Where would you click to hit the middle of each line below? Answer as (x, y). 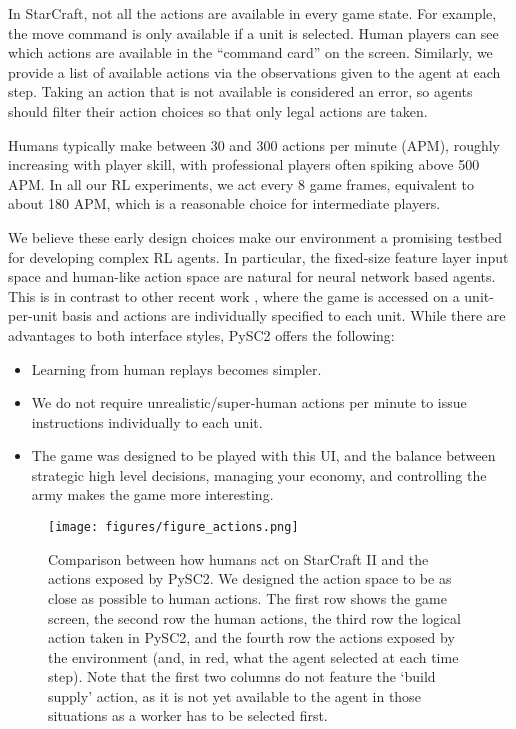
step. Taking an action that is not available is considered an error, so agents (240, 91)
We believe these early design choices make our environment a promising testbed (255, 236)
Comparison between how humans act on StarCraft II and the (238, 558)
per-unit (33, 315)
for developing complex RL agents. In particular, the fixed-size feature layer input (258, 256)
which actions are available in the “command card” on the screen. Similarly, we (250, 52)
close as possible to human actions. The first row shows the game (247, 597)
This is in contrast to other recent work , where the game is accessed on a (234, 295)
